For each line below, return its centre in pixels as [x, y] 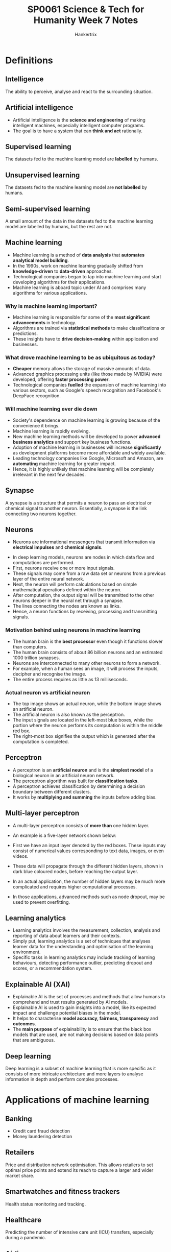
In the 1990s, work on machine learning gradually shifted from [78, 266]
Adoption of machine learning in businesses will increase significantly [87, 447]
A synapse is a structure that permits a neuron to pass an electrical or [79, 503]
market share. [20, 1175]
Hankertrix [86, 34]
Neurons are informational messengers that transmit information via [84, 542]
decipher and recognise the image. [50, 674]
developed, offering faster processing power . [61, 379]
